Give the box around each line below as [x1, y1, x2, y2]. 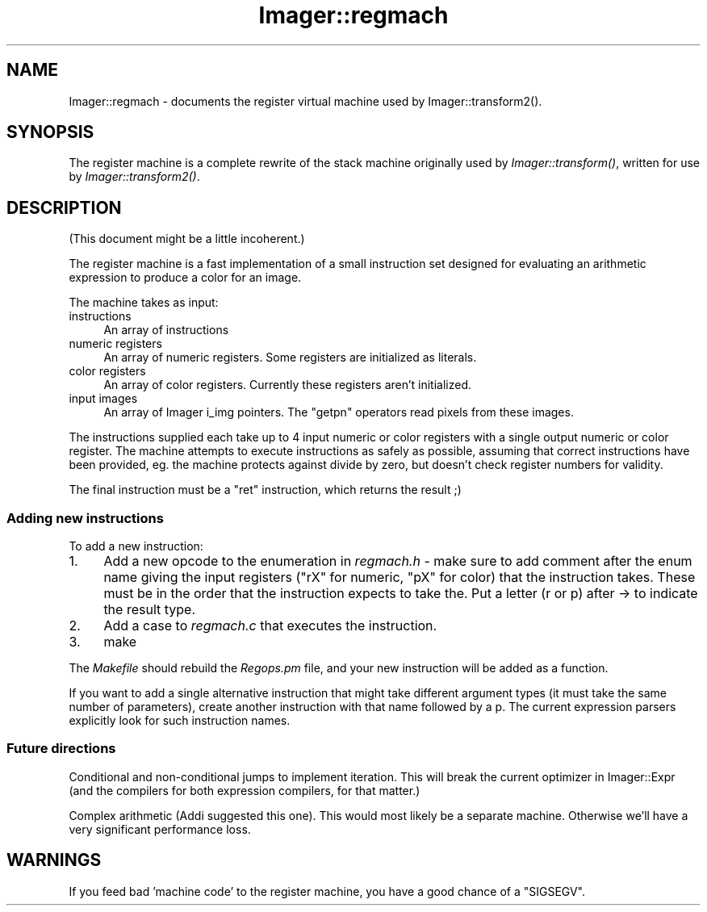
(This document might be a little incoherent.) [69, 232, 305, 246]
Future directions [6, 740, 116, 757]
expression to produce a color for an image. [69, 270, 302, 285]
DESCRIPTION [6, 197, 122, 218]
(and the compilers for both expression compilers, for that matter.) [69, 783, 420, 797]
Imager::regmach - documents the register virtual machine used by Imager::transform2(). [69, 94, 542, 108]
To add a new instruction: [69, 539, 203, 554]
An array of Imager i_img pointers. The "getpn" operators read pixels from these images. [103, 405, 574, 420]
